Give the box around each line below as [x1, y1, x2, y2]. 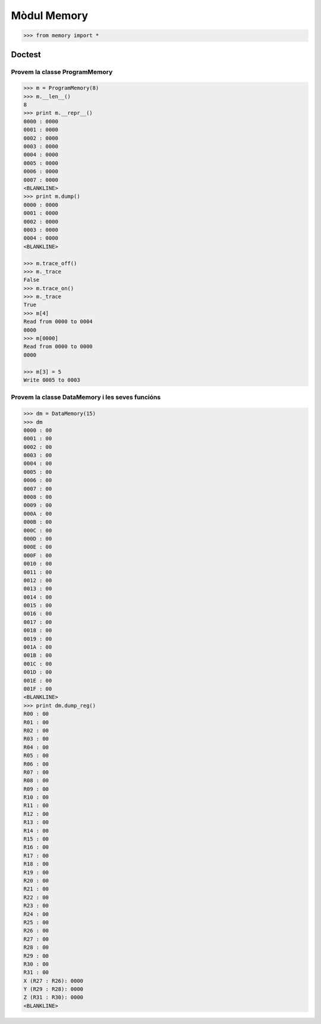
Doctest [11, 49, 41, 60]
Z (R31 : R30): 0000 [23, 994, 83, 1001]
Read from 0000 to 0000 [23, 343, 93, 350]
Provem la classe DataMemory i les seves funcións [11, 393, 161, 402]
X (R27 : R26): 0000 [23, 978, 83, 984]
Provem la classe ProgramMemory [11, 67, 113, 76]
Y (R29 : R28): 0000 [23, 986, 83, 992]
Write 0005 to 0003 [23, 376, 80, 383]
